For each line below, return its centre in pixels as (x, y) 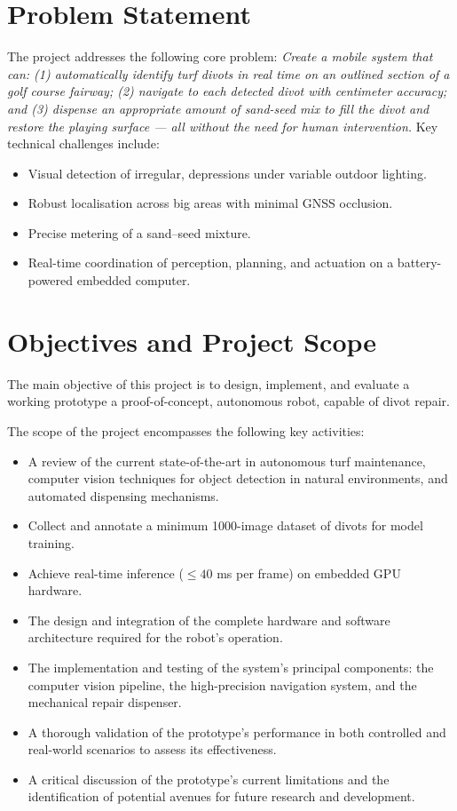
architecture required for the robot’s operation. (155, 637)
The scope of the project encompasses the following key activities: (186, 430)
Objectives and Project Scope (192, 341)
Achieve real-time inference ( (106, 572)
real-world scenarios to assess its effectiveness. (152, 749)
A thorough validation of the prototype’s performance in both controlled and (237, 731)
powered (51, 280)
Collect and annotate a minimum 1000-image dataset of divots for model (225, 525)
